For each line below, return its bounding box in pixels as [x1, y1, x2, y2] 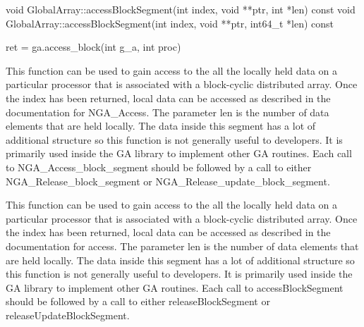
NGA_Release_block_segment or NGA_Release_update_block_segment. [6, 173, 330, 188]
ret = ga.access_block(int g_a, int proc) [6, 39, 181, 54]
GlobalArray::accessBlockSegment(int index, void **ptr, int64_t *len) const [6, 16, 334, 30]
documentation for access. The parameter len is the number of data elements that [6, 238, 359, 253]
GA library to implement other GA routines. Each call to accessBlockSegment [6, 280, 344, 295]
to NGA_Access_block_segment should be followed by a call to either [6, 159, 312, 174]
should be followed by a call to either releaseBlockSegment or [6, 294, 270, 309]
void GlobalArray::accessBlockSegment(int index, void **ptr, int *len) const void [6, 2, 356, 16]
